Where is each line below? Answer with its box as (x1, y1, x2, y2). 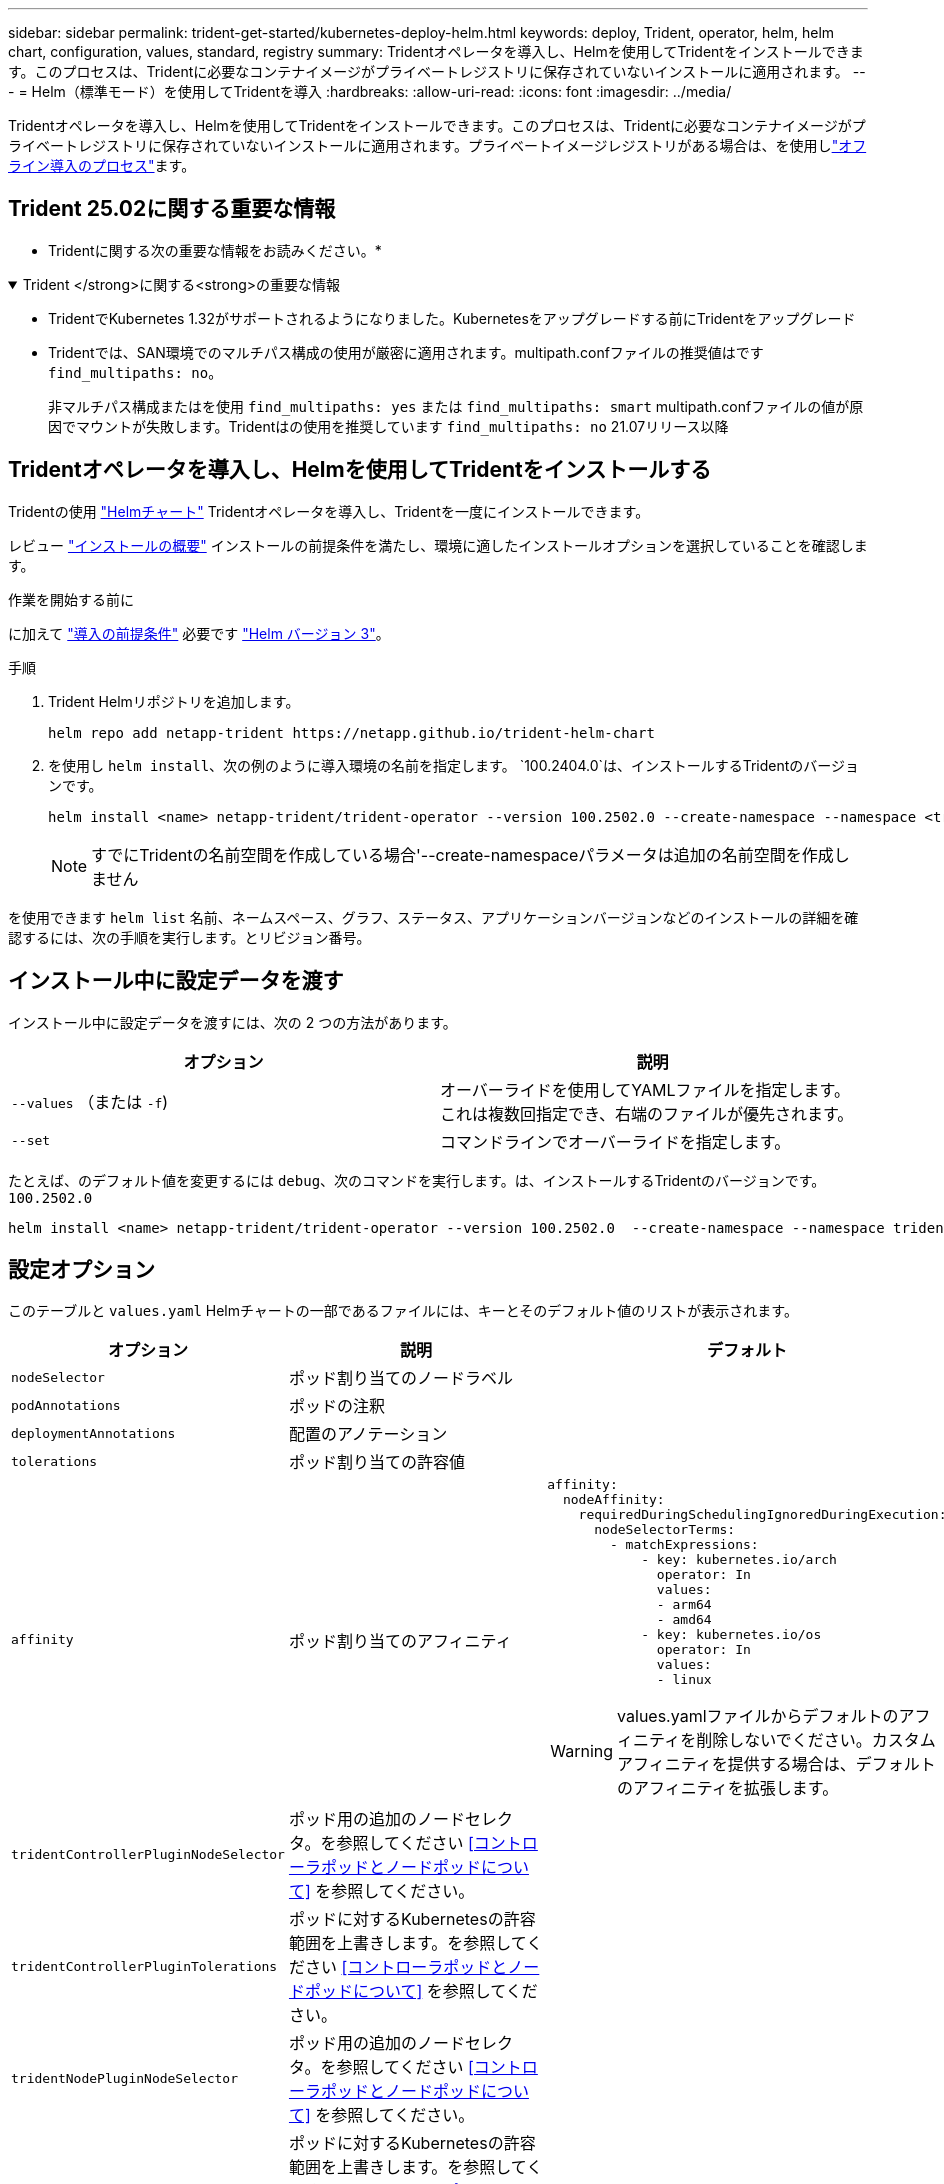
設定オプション (8, 1256, 155, 1282)
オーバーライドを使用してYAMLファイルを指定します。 (440, 1079, 850, 1100)
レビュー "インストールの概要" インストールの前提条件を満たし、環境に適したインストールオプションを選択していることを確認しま (8, 536, 868, 554)
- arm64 (656, 1597, 712, 1613)
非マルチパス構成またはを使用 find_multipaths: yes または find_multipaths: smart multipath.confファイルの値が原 (48, 397, 864, 415)
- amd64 (656, 1612, 712, 1628)
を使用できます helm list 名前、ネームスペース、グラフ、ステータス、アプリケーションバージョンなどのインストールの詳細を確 (8, 908, 859, 926)
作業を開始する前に (8, 590, 134, 608)
